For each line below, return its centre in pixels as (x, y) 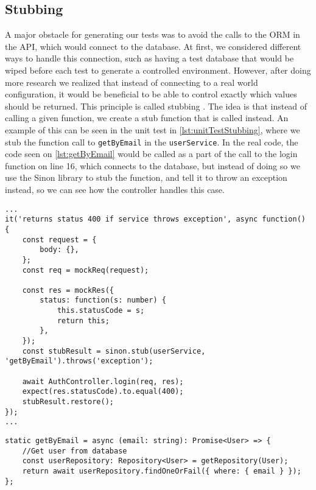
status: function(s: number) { (103, 300)
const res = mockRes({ (68, 290)
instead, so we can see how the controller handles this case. (115, 189)
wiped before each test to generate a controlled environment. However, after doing (158, 70)
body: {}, (59, 250)
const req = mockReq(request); (86, 270)
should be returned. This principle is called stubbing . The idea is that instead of (156, 106)
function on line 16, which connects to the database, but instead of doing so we (153, 165)
